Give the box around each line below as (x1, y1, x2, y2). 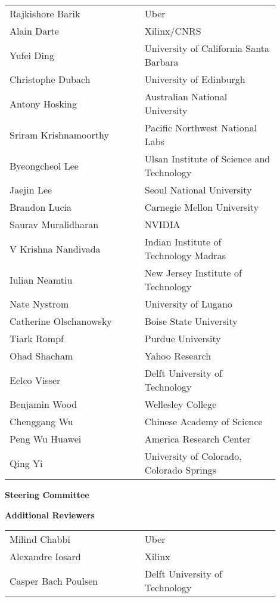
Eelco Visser (10, 373, 61, 387)
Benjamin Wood (10, 397, 77, 411)
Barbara (144, 55, 179, 69)
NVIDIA (144, 217, 181, 231)
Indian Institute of (144, 235, 222, 248)
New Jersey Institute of (144, 266, 242, 279)
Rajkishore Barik (10, 7, 80, 20)
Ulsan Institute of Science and (144, 152, 270, 165)
